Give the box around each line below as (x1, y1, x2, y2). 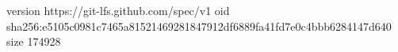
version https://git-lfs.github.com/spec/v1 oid (6, 2, 230, 18)
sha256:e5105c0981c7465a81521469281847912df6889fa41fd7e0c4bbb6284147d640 (6, 17, 392, 34)
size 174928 (6, 33, 61, 50)
